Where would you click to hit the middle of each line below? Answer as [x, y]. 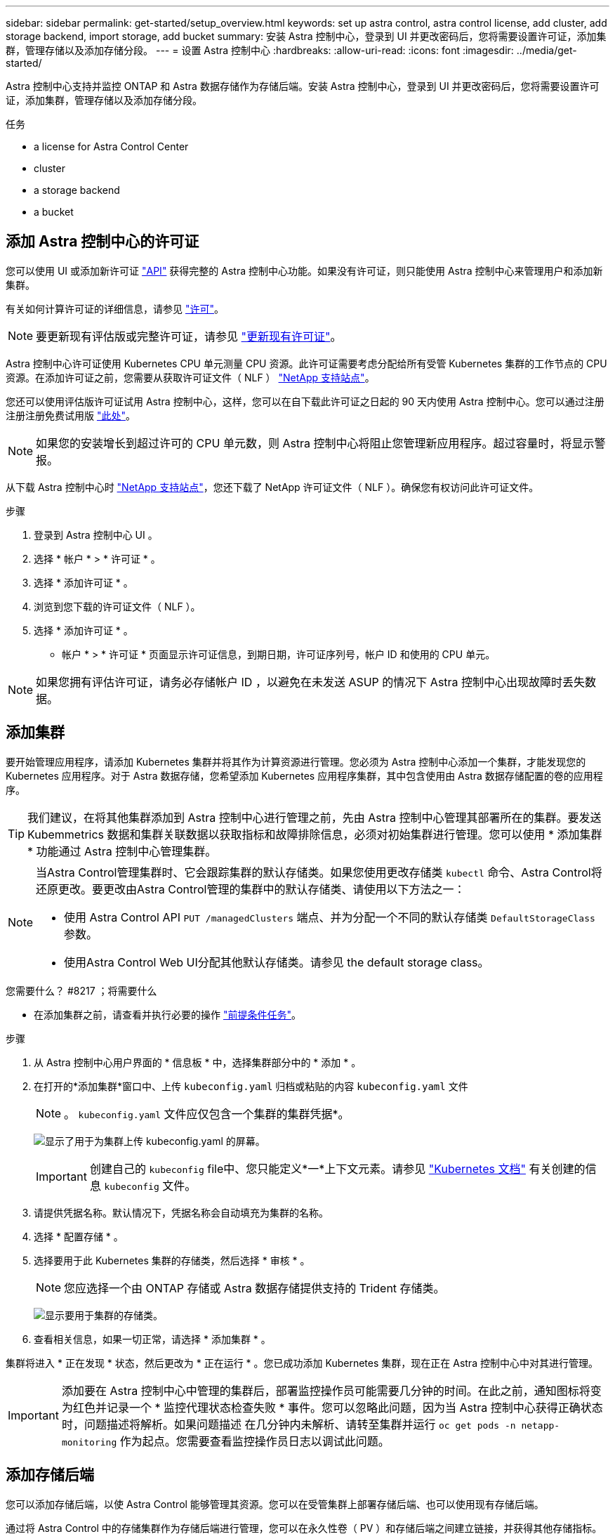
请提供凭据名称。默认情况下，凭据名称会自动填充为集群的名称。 [181, 1212]
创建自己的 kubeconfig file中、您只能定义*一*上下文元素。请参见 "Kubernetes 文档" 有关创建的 [337, 1168]
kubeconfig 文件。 [150, 1185]
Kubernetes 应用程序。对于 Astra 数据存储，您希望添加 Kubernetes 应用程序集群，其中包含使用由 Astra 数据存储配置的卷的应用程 [304, 775]
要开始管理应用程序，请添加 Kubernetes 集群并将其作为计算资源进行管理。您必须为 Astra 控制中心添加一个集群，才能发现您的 [296, 761]
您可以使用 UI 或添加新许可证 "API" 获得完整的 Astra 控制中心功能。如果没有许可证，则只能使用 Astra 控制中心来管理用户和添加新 [304, 270]
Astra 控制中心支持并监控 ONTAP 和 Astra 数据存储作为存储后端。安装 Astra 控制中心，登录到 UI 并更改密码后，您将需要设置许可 [303, 86]
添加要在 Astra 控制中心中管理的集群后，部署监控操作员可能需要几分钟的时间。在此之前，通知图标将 [326, 1390]
